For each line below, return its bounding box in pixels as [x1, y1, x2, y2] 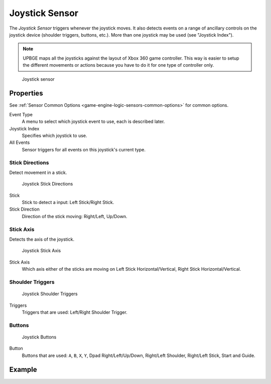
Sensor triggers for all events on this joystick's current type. [22, 146, 146, 152]
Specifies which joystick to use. [22, 132, 87, 138]
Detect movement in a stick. [9, 169, 67, 175]
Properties [9, 89, 43, 98]
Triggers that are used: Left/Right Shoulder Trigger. [22, 309, 127, 315]
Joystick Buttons [22, 334, 57, 340]
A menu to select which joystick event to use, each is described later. [22, 118, 165, 125]
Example [9, 365, 37, 374]
